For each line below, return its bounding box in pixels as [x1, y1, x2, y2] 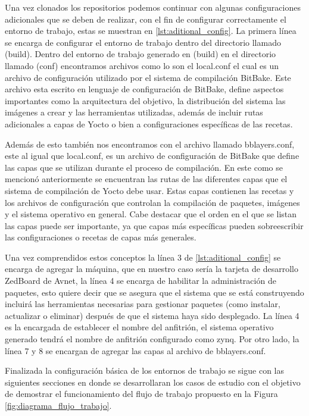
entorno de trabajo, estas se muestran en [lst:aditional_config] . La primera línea [5, 24, 296, 37]
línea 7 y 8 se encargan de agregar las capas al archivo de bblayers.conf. [5, 344, 266, 356]
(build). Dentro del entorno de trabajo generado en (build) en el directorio [5, 48, 276, 60]
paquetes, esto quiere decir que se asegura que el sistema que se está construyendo [5, 286, 304, 298]
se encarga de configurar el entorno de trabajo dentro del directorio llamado [5, 36, 281, 48]
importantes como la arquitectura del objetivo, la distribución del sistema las [5, 94, 286, 107]
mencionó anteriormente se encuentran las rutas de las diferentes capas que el [5, 173, 288, 185]
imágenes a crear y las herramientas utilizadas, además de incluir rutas [5, 106, 263, 118]
